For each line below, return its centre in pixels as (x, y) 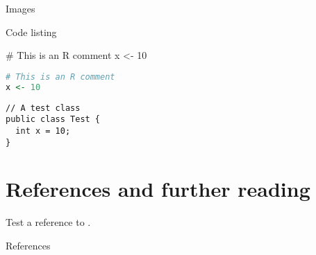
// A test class (43, 108)
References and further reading (158, 189)
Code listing (31, 32)
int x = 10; (43, 131)
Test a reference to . (48, 222)
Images (20, 8)
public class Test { (53, 120)
